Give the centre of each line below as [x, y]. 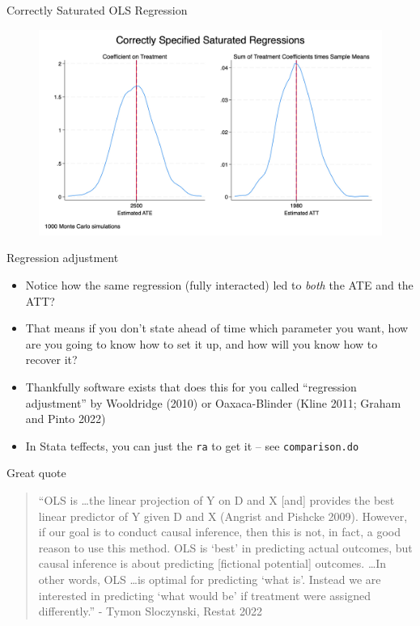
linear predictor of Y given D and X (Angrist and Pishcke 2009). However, [223, 516]
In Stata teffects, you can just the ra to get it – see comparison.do [192, 445]
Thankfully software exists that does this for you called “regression [191, 386]
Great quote [36, 473]
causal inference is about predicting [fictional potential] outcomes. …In [212, 563]
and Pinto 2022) [66, 419]
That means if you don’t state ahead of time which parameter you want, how [217, 328]
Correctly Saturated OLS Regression [97, 10]
